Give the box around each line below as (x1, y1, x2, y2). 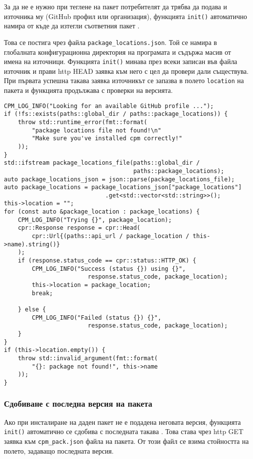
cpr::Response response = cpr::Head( (18, 224, 141, 232)
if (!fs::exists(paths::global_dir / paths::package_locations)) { (4, 110, 228, 118)
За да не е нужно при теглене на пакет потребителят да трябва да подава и (4, 1, 227, 11)
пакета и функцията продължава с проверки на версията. (4, 85, 173, 95)
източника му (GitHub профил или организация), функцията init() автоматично (4, 11, 247, 21)
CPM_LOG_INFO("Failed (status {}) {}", (32, 314, 162, 321)
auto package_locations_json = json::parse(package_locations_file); (4, 175, 235, 183)
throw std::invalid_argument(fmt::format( (18, 354, 158, 362)
